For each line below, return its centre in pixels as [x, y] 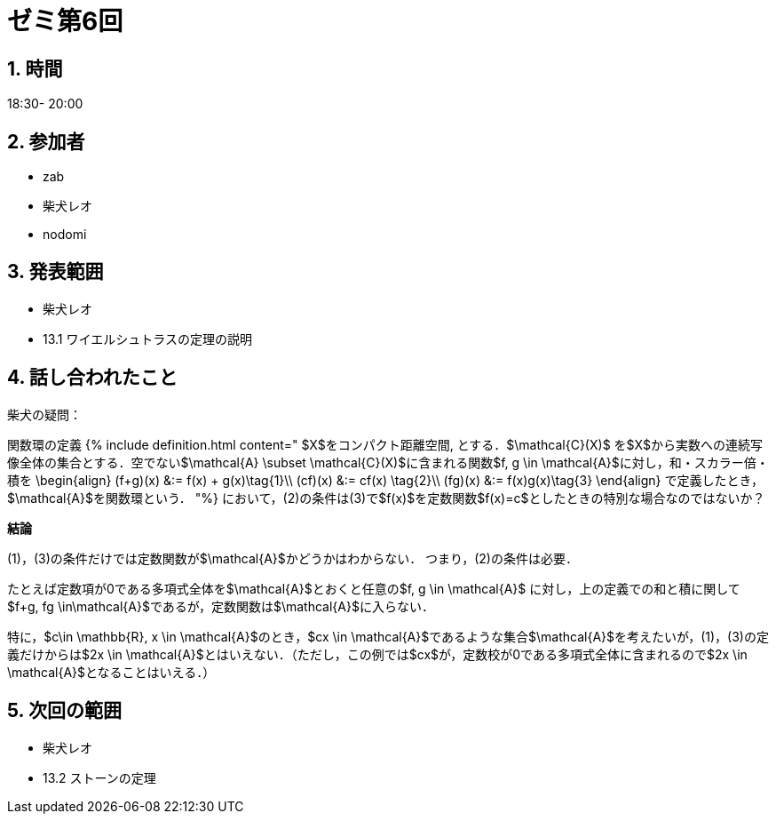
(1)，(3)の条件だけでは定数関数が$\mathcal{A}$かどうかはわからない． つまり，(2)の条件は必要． [293, 558]
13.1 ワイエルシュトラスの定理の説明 [148, 339]
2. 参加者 [46, 141]
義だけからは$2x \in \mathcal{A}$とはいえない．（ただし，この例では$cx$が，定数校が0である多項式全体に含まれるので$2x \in [377, 654]
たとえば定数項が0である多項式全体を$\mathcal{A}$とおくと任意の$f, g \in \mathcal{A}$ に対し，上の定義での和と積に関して [374, 588]
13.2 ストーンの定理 [99, 777]
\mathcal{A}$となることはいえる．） [111, 672]
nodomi [65, 235]
